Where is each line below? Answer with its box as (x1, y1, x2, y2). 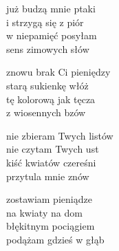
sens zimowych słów (6, 41, 89, 56)
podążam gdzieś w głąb (6, 232, 105, 246)
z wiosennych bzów (6, 105, 86, 120)
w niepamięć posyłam (6, 28, 97, 43)
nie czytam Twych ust (6, 142, 99, 156)
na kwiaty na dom (6, 205, 83, 219)
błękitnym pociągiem (6, 219, 95, 233)
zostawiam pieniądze (6, 192, 92, 206)
